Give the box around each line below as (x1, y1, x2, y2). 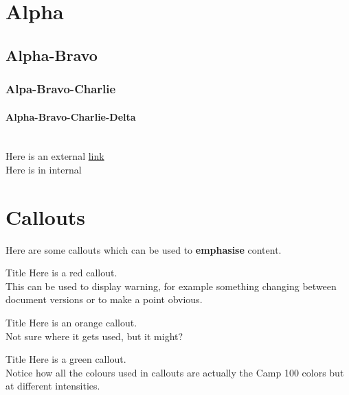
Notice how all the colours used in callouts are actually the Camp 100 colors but (5, 365, 344, 379)
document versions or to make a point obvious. (5, 292, 203, 307)
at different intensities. (5, 379, 100, 393)
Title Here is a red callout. (5, 265, 117, 280)
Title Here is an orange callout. (5, 315, 137, 330)
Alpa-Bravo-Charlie (5, 80, 116, 97)
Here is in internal (5, 162, 82, 176)
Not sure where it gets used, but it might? (5, 328, 183, 343)
